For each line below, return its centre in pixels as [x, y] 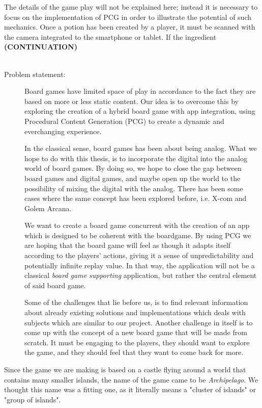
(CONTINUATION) [41, 47]
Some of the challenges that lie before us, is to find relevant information [136, 302]
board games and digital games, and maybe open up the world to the [133, 178]
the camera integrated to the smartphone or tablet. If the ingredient [110, 36]
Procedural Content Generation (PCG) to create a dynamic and [124, 121]
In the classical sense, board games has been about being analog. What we [141, 148]
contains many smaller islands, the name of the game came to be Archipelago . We [131, 379]
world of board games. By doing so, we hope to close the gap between [133, 168]
